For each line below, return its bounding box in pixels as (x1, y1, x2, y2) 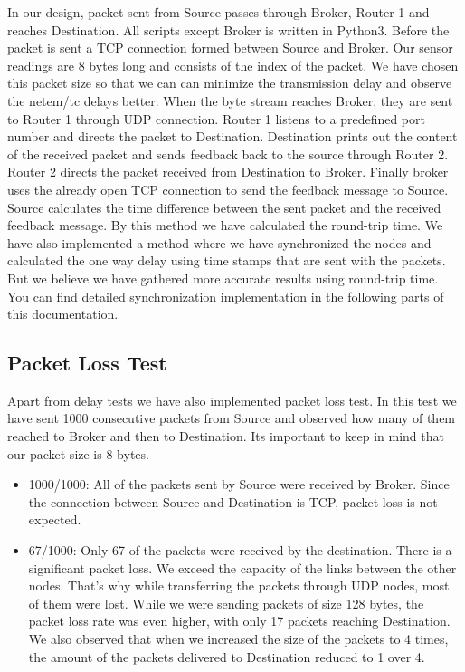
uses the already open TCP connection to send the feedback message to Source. (7, 179, 449, 198)
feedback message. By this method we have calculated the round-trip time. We (7, 216, 443, 235)
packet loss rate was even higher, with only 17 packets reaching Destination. (28, 611, 451, 630)
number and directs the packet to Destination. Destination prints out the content (7, 127, 458, 146)
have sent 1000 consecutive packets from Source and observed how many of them (7, 408, 456, 427)
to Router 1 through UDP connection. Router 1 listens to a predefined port (7, 109, 425, 128)
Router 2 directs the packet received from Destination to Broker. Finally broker (7, 162, 449, 181)
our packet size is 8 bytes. (7, 444, 149, 463)
